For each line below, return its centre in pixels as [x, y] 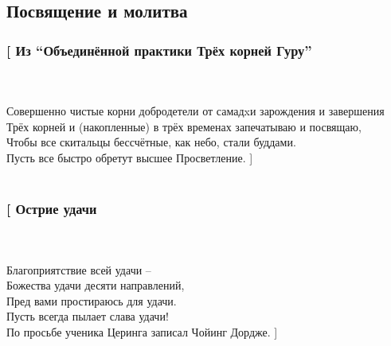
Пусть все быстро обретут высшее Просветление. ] [130, 157]
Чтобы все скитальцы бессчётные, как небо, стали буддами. [151, 142]
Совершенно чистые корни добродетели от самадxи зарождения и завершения [195, 111]
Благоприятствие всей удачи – [79, 269]
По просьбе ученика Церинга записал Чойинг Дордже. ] [142, 331]
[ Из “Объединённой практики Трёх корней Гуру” [159, 50]
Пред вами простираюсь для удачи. [92, 300]
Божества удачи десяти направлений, [96, 285]
